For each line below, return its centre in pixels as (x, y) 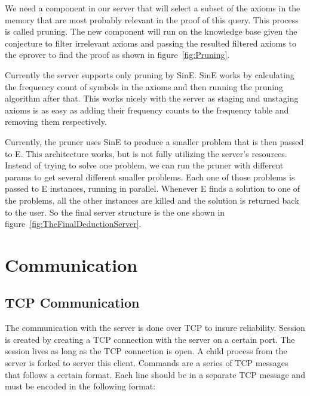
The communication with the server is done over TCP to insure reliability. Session (155, 328)
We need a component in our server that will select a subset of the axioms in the (153, 8)
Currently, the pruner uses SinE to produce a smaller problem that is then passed (154, 141)
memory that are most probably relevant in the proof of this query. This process (152, 19)
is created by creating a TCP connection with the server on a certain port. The (150, 339)
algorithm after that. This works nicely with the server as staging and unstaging (152, 98)
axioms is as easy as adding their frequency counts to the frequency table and (147, 110)
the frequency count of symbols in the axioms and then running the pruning (144, 86)
